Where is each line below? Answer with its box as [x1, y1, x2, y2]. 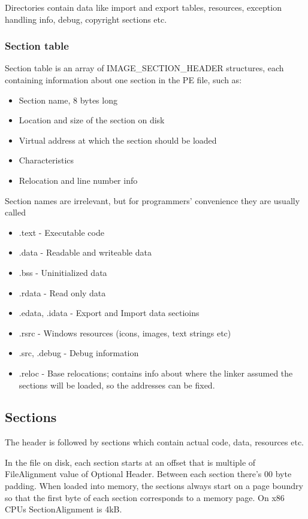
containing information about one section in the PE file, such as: [5, 74, 242, 86]
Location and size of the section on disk [19, 114, 165, 126]
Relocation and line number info [19, 174, 138, 186]
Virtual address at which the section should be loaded [19, 133, 217, 146]
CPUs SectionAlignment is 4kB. [5, 503, 122, 515]
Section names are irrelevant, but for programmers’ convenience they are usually [5, 194, 300, 207]
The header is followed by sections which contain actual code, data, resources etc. [5, 436, 304, 448]
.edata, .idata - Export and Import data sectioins [19, 306, 200, 319]
